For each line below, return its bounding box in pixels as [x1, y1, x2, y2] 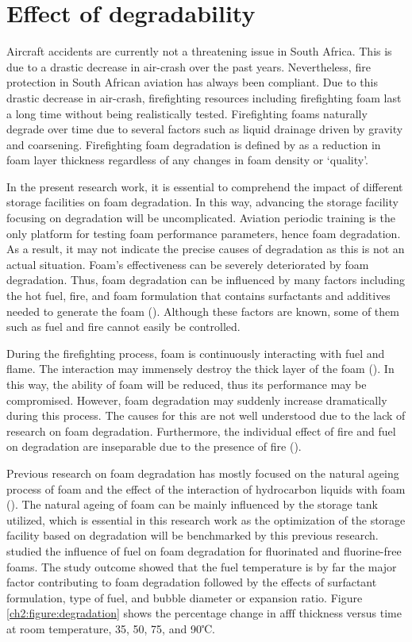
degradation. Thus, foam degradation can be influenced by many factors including [6, 271, 405, 288]
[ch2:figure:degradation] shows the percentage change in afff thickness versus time [6, 605, 402, 621]
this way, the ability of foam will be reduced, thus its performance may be [6, 376, 367, 392]
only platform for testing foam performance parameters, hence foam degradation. [6, 225, 401, 241]
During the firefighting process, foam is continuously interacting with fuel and [6, 344, 385, 361]
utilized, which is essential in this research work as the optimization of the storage [6, 511, 406, 528]
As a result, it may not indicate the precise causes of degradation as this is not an [6, 240, 405, 257]
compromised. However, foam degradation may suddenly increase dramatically [6, 391, 387, 408]
